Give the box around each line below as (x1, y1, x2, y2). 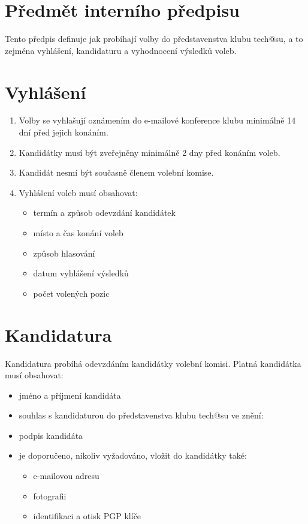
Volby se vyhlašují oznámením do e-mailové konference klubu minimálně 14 (19, 114, 296, 127)
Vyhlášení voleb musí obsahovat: (19, 186, 138, 198)
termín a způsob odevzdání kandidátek (33, 206, 176, 219)
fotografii (33, 489, 67, 502)
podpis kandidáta (19, 429, 83, 441)
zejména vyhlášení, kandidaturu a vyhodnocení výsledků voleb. (5, 44, 237, 56)
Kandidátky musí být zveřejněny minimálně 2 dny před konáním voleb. (19, 146, 280, 158)
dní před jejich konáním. (19, 126, 108, 138)
